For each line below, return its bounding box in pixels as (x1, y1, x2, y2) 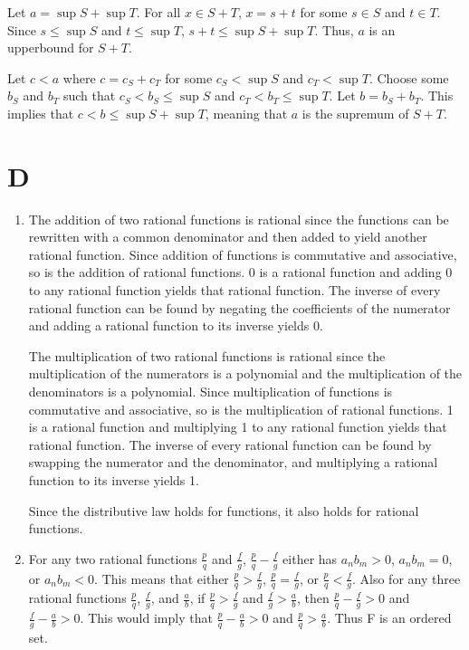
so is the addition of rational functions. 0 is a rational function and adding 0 (28, 263, 453, 282)
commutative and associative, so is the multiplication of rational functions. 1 (28, 399, 454, 418)
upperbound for (7, 38, 94, 57)
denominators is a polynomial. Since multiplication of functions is (28, 382, 393, 401)
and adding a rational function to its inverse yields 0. (28, 316, 323, 335)
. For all (136, 3, 181, 21)
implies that (7, 103, 74, 122)
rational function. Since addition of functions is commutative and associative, (28, 244, 457, 263)
